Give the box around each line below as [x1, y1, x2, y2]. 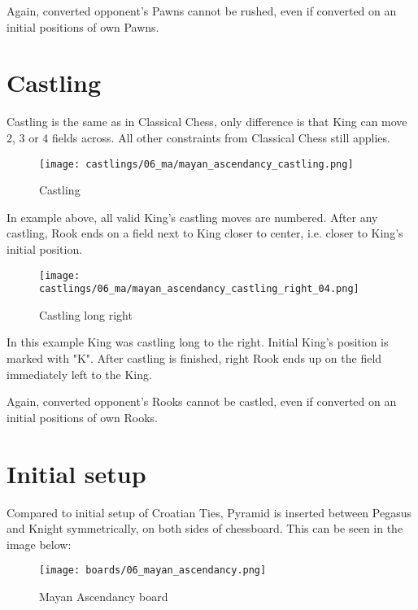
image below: [7, 535, 72, 552]
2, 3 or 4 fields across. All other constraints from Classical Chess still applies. [7, 129, 390, 146]
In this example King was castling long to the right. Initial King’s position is [7, 333, 389, 351]
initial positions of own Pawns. [7, 18, 159, 35]
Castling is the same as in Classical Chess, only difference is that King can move [7, 113, 407, 130]
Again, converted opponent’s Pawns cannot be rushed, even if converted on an [7, 2, 397, 19]
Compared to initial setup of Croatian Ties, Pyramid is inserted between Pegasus [7, 503, 411, 521]
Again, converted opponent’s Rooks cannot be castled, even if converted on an [7, 393, 397, 410]
